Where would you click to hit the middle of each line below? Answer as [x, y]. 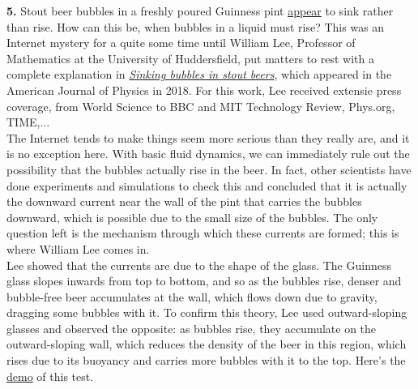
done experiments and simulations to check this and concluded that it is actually [207, 185]
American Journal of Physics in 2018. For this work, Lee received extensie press [204, 90]
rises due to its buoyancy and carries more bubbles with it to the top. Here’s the [206, 360]
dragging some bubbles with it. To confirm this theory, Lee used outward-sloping [207, 312]
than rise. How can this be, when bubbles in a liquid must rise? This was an [196, 26]
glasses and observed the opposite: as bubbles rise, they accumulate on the [192, 328]
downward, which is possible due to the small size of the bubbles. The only [192, 217]
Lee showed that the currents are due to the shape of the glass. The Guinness [199, 265]
